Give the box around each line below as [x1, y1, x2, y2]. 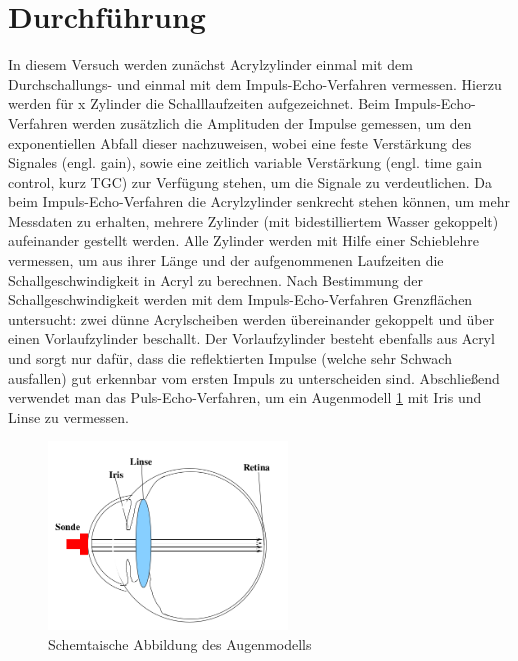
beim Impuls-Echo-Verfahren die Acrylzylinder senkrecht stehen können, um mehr [8, 191, 510, 212]
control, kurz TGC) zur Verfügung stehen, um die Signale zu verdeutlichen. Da [8, 171, 492, 192]
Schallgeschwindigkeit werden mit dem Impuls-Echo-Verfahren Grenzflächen [8, 289, 473, 310]
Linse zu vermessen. [8, 406, 129, 427]
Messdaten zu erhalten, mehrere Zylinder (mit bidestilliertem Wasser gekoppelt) [8, 210, 499, 231]
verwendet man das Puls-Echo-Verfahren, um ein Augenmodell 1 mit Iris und [8, 387, 482, 408]
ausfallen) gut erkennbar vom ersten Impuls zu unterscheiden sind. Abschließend [8, 367, 500, 388]
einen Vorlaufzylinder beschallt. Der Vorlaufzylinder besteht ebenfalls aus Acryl [8, 328, 495, 349]
